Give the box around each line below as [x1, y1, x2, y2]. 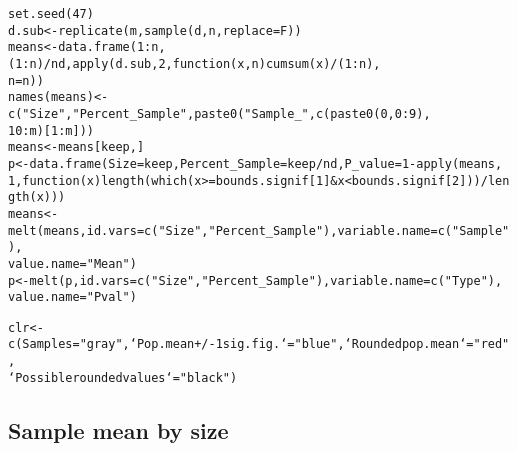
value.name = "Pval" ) [8, 290, 137, 305]
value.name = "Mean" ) [8, 256, 137, 271]
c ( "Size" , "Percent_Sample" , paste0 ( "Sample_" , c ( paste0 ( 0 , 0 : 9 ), [8, 106, 431, 121]
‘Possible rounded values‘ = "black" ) [8, 370, 238, 385]
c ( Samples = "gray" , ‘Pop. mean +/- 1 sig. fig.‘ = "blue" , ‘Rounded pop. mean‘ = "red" [8, 337, 510, 352]
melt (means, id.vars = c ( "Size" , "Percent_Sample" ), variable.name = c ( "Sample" [8, 223, 510, 238]
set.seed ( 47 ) [8, 7, 94, 21]
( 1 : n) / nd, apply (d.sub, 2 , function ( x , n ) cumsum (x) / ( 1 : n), [8, 56, 381, 71]
